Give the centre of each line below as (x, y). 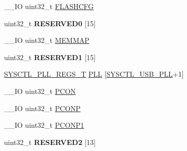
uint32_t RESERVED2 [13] (50, 142)
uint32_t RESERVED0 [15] (50, 23)
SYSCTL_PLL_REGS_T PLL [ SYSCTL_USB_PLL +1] (94, 74)
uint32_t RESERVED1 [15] (50, 57)
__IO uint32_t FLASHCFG (49, 6)
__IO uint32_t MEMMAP (47, 40)
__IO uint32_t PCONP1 (44, 125)
